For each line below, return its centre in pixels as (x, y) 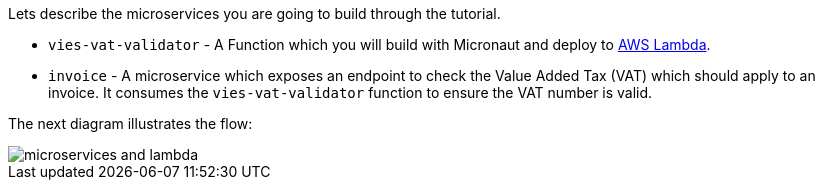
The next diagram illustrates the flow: (130, 123)
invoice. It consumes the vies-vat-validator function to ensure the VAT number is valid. (350, 92)
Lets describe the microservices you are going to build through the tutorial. (254, 13)
